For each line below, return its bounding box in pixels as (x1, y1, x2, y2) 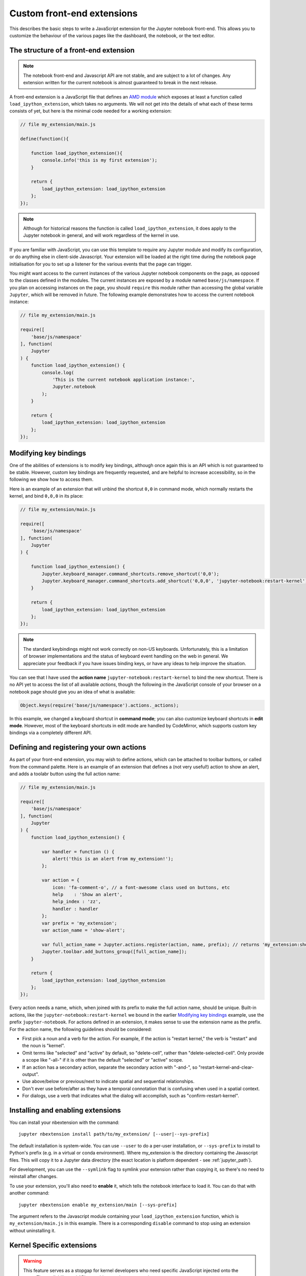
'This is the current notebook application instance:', (52, 377, 195, 382)
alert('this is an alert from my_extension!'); (52, 856, 174, 862)
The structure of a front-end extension (9, 46, 135, 55)
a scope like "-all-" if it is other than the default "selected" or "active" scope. (22, 1057, 184, 1063)
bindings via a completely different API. (9, 730, 92, 736)
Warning (23, 1258, 42, 1264)
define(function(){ (20, 136, 69, 142)
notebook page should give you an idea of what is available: (9, 689, 136, 695)
